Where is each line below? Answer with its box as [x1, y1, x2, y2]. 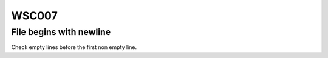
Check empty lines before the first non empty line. [11, 43, 137, 51]
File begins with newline [11, 27, 111, 37]
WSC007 [11, 9, 58, 22]
